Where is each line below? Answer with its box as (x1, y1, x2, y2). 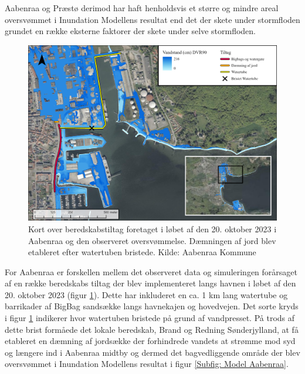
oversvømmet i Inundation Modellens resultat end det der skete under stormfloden (5, 13, 300, 25)
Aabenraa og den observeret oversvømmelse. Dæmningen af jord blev (28, 234, 276, 246)
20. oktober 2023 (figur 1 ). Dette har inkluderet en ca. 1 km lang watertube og (5, 288, 288, 300)
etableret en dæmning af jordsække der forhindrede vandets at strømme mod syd (5, 335, 296, 347)
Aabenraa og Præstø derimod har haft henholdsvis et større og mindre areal (5, 2, 279, 14)
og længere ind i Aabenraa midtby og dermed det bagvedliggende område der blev (5, 346, 300, 358)
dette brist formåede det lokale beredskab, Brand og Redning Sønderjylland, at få (5, 323, 299, 335)
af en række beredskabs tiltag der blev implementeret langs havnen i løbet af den (5, 277, 296, 289)
